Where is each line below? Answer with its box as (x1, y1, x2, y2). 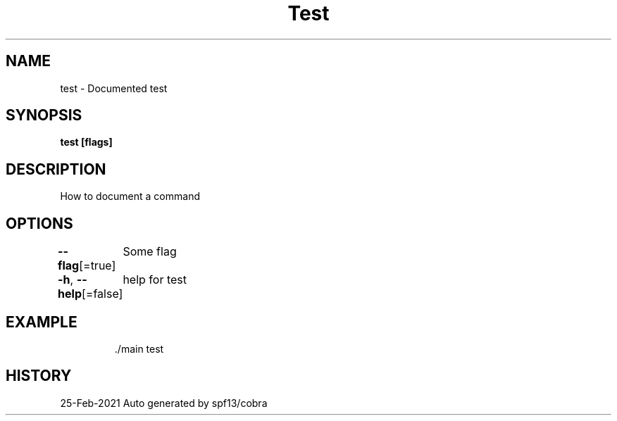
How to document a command (60, 190, 200, 203)
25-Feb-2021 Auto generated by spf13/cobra (60, 396, 268, 409)
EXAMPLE (6, 313, 77, 331)
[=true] (79, 258, 116, 273)
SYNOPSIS (6, 106, 82, 125)
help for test (123, 272, 187, 287)
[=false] (82, 287, 123, 301)
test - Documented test (60, 82, 168, 94)
